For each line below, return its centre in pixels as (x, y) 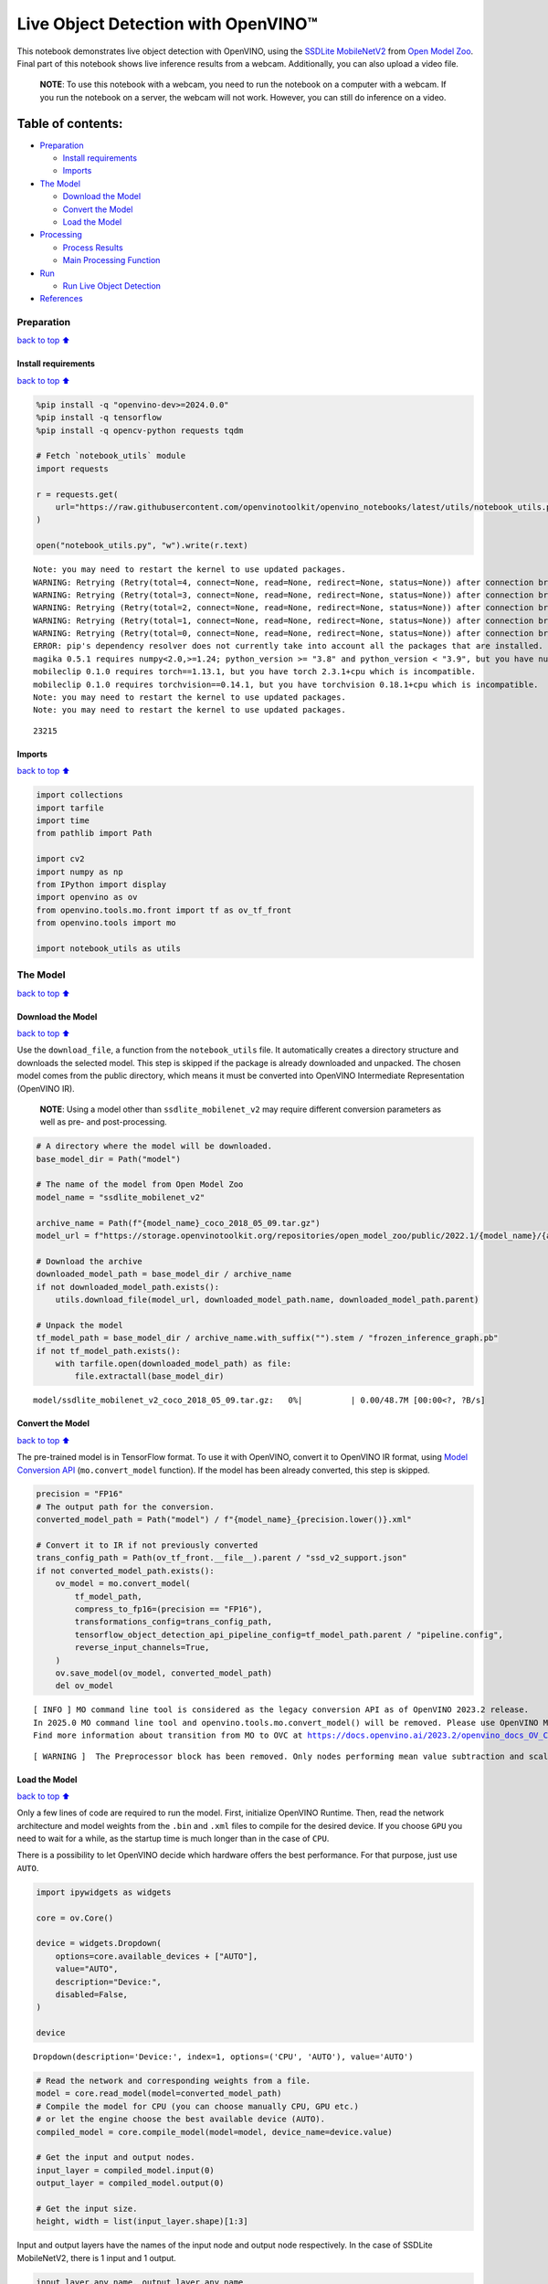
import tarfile (70, 808)
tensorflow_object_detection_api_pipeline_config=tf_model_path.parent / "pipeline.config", (289, 1634)
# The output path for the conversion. (125, 1507)
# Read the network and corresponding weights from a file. (174, 2081)
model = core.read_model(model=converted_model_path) (159, 2094)
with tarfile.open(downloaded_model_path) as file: (174, 1363)
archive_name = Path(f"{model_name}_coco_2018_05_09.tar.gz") (178, 1223)
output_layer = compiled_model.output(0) (130, 2183)
